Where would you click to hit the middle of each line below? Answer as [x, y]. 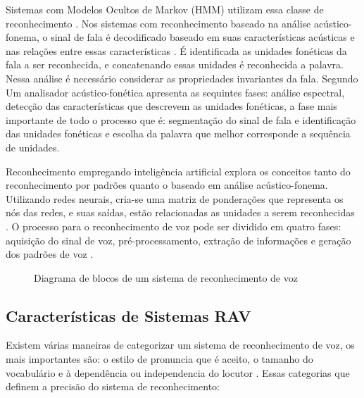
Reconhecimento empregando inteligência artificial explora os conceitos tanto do [178, 171]
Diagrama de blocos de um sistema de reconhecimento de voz [166, 277]
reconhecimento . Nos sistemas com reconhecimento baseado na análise [158, 23]
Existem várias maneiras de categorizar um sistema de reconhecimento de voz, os [180, 345]
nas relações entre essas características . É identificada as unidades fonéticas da [176, 50]
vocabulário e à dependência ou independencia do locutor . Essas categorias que [178, 372]
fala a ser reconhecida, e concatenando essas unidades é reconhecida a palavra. [175, 64]
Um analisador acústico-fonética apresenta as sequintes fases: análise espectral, [175, 92]
